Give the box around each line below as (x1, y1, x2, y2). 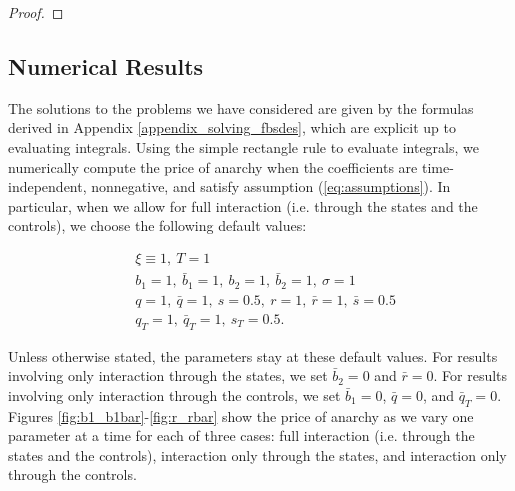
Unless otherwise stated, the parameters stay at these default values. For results (8, 345, 498, 366)
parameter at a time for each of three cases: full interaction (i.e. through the (8, 425, 475, 446)
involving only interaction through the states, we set (8, 365, 328, 386)
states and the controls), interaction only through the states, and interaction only (8, 444, 507, 465)
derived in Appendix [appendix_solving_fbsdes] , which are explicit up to (8, 117, 457, 138)
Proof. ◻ (8, 2, 64, 22)
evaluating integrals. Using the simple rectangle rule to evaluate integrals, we (8, 136, 479, 157)
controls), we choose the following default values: (8, 215, 307, 236)
